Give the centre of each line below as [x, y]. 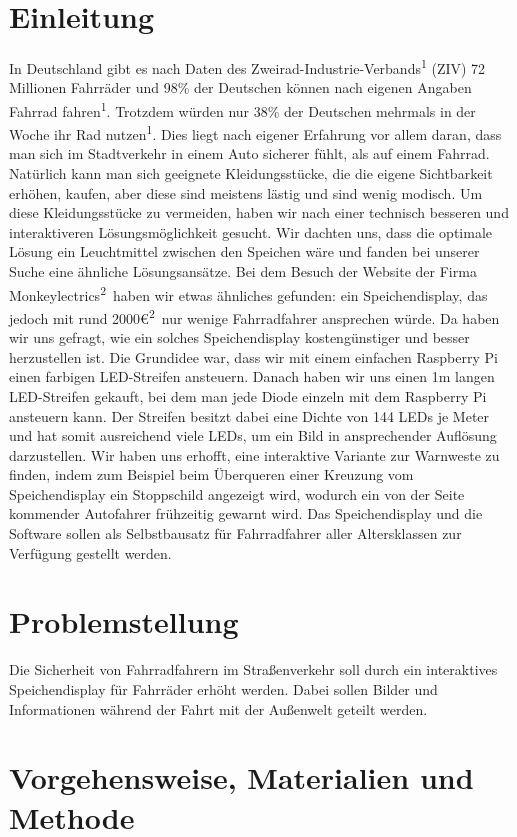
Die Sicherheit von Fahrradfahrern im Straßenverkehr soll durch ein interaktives [253, 669]
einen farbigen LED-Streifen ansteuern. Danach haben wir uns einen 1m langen [252, 376]
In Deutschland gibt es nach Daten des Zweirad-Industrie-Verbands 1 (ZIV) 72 [247, 66]
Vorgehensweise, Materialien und [241, 777]
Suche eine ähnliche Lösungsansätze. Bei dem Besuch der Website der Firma [243, 271]
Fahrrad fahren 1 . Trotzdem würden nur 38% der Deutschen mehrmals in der [242, 109]
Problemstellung [124, 621]
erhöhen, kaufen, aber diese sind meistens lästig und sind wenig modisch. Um [246, 192]
